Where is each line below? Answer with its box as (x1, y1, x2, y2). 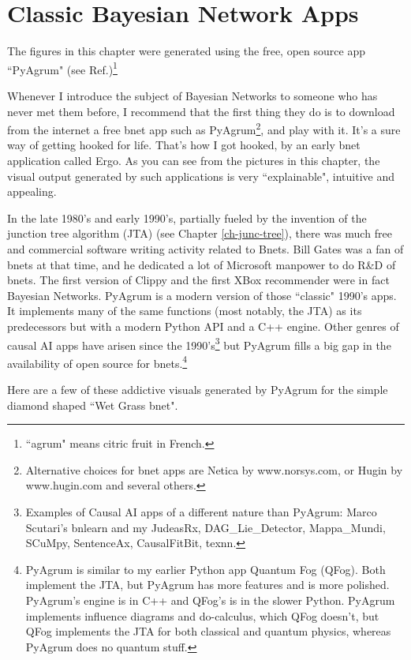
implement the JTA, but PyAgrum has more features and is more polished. (25, 576, 390, 593)
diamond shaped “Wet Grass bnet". (7, 396, 178, 413)
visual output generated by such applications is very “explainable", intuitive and (7, 167, 395, 184)
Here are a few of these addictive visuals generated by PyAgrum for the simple (7, 381, 388, 398)
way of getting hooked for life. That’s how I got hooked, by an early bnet (7, 137, 361, 153)
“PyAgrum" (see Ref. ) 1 (7, 58, 118, 77)
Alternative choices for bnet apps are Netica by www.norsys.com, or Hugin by (25, 461, 403, 478)
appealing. (7, 183, 57, 200)
